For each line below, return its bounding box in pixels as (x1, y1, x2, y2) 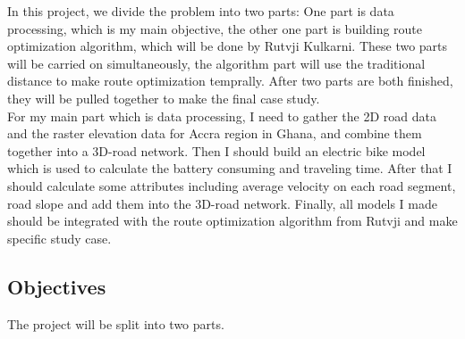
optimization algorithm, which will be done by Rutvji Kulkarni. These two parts (7, 37, 448, 55)
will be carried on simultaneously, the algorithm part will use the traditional (7, 54, 426, 72)
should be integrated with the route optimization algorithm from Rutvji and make (7, 211, 458, 230)
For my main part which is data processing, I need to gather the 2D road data (7, 106, 436, 125)
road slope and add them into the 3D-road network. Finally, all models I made (7, 194, 437, 212)
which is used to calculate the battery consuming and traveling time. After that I (7, 159, 452, 178)
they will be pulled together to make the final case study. (7, 88, 320, 107)
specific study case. (7, 228, 112, 247)
